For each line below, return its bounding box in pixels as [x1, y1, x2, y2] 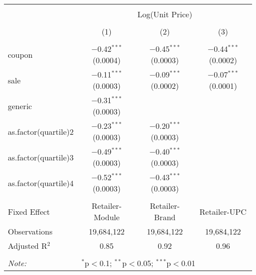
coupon [8, 48, 33, 60]
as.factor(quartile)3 [8, 151, 74, 163]
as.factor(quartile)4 [8, 177, 74, 189]
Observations [8, 226, 53, 237]
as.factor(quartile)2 [8, 125, 74, 137]
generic [8, 100, 32, 112]
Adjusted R [8, 240, 47, 251]
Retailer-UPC [199, 205, 247, 217]
